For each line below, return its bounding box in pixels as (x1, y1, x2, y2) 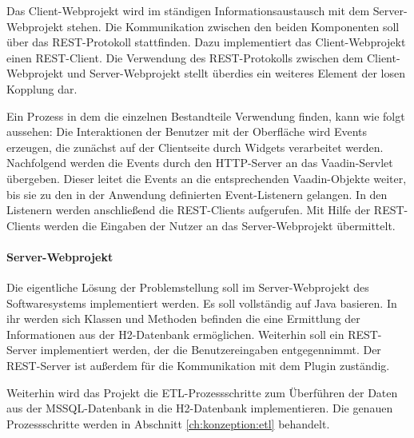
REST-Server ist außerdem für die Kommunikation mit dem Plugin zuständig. (6, 357, 390, 374)
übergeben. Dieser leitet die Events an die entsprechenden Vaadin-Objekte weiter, (6, 169, 407, 186)
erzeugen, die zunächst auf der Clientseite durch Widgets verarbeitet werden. (6, 138, 384, 155)
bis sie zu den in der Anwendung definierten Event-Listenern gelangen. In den (6, 185, 388, 202)
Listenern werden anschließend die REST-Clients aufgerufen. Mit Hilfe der (6, 201, 371, 218)
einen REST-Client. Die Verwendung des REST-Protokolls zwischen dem (6, 49, 364, 66)
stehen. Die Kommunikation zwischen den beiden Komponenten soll (66, 18, 400, 34)
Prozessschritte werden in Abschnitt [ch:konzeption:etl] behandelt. (6, 415, 330, 432)
